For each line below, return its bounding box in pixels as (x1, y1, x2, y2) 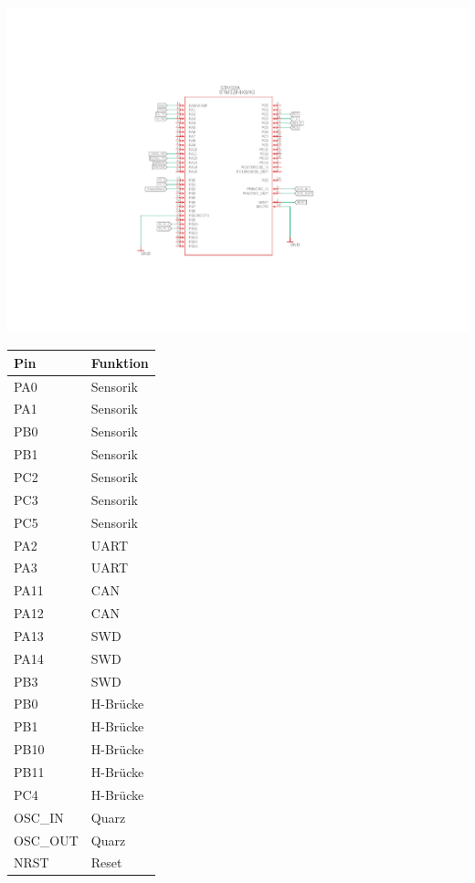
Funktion (90, 352, 149, 372)
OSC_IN (14, 807, 64, 826)
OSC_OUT (14, 830, 79, 849)
